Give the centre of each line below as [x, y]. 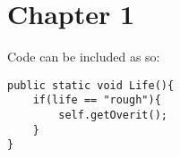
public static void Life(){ [91, 85]
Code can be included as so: [84, 57]
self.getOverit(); [113, 116]
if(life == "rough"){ [97, 100]
